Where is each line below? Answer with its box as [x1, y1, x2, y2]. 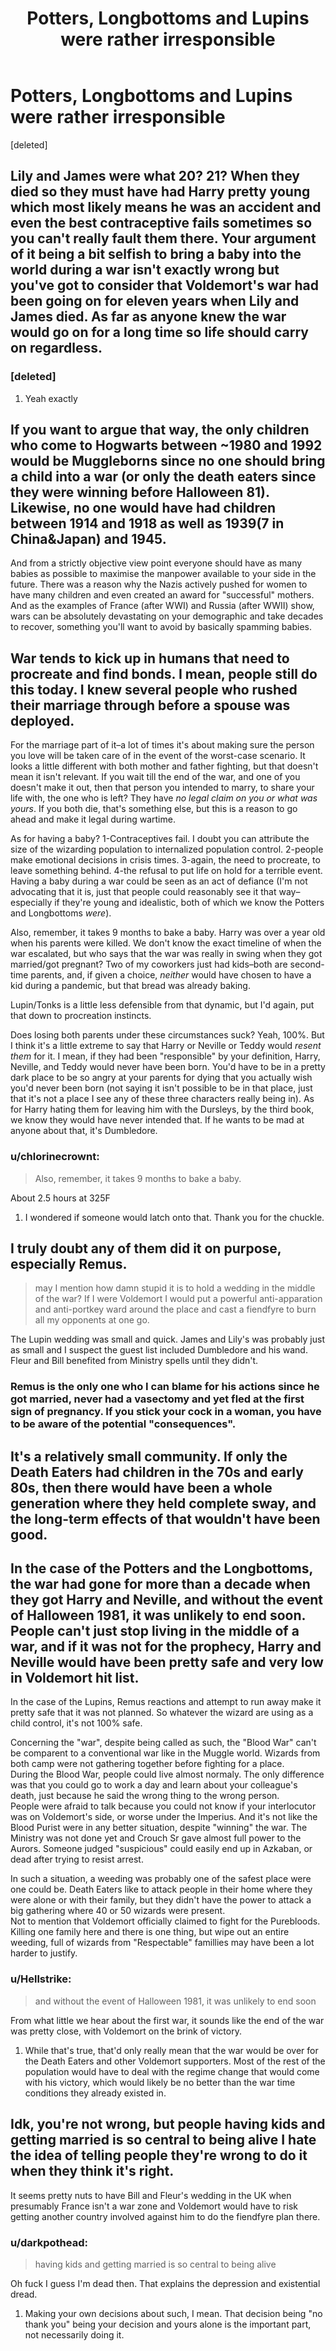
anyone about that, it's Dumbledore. [10, 1125, 158, 1137]
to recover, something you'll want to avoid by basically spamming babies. [10, 621, 312, 633]
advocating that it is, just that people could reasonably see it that [10, 886, 277, 898]
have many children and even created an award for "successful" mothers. [10, 589, 315, 601]
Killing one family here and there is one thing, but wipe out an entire [10, 1926, 290, 1938]
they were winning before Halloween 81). [10, 484, 270, 501]
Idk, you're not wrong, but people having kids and [10, 2116, 326, 2133]
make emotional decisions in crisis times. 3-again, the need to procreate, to [10, 854, 321, 866]
